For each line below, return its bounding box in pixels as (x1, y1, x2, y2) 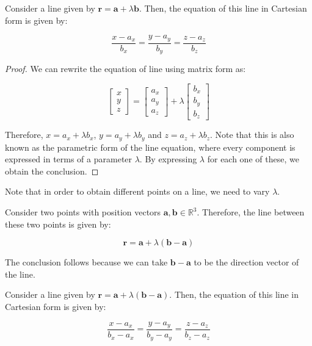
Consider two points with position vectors (5, 206, 161, 218)
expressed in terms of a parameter (5, 153, 132, 165)
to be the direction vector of (194, 256, 299, 269)
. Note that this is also (210, 128, 294, 141)
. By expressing (139, 153, 197, 165)
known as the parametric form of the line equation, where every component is (5, 140, 296, 153)
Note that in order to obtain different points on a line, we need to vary (5, 185, 270, 198)
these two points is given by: (5, 217, 111, 230)
